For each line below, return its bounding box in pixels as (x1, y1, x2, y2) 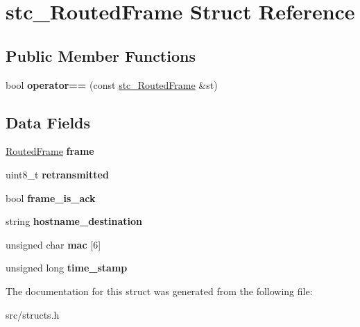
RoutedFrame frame (6, 144, 94, 158)
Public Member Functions (6, 44, 196, 66)
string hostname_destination (6, 214, 143, 228)
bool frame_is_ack (6, 190, 96, 205)
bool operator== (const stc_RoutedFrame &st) (6, 77, 218, 92)
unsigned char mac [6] (6, 237, 101, 251)
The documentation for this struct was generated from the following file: (6, 283, 313, 298)
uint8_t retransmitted (6, 167, 109, 181)
